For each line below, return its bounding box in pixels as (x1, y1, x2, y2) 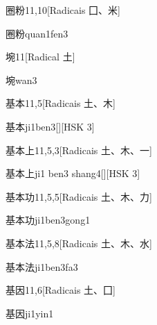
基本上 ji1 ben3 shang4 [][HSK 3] (6, 166, 140, 181)
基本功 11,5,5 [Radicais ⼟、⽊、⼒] (6, 189, 152, 203)
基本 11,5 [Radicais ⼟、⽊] (6, 96, 116, 110)
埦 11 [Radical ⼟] (6, 49, 75, 64)
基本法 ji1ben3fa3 (6, 259, 78, 274)
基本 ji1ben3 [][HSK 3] (6, 119, 95, 133)
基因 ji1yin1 (6, 306, 54, 320)
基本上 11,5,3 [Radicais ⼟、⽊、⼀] (6, 142, 152, 157)
